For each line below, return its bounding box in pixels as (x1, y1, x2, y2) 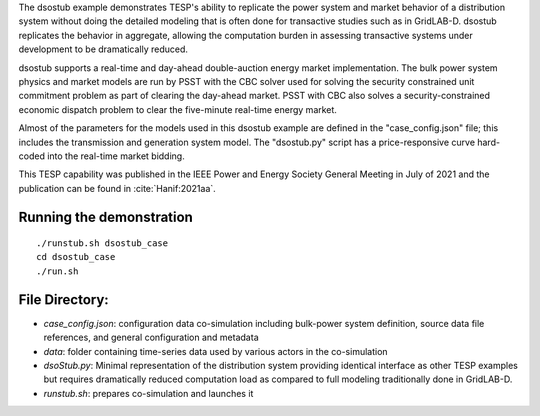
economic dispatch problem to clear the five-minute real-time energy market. (18, 103, 337, 115)
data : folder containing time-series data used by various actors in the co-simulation (43, 345, 389, 357)
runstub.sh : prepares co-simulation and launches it (43, 387, 254, 399)
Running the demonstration (18, 208, 194, 225)
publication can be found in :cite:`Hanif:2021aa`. (18, 182, 217, 194)
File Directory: (18, 291, 109, 308)
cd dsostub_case (36, 251, 116, 263)
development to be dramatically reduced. (18, 43, 189, 55)
